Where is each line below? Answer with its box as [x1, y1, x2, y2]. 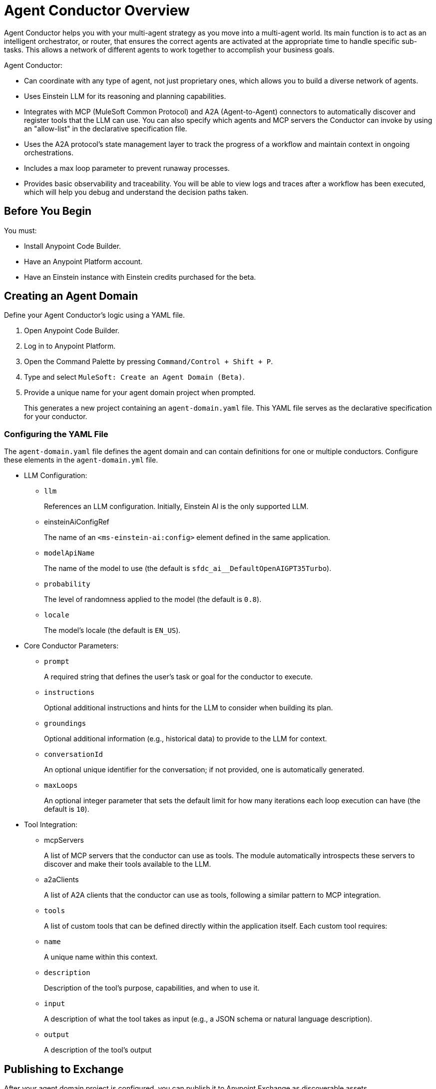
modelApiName [44, 549, 95, 557]
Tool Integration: [24, 820, 78, 829]
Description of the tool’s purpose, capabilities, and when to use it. [44, 984, 260, 993]
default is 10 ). [44, 805, 89, 814]
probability [44, 580, 90, 588]
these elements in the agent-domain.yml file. [4, 456, 158, 465]
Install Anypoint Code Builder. [24, 241, 121, 250]
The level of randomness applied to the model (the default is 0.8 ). [44, 595, 262, 604]
